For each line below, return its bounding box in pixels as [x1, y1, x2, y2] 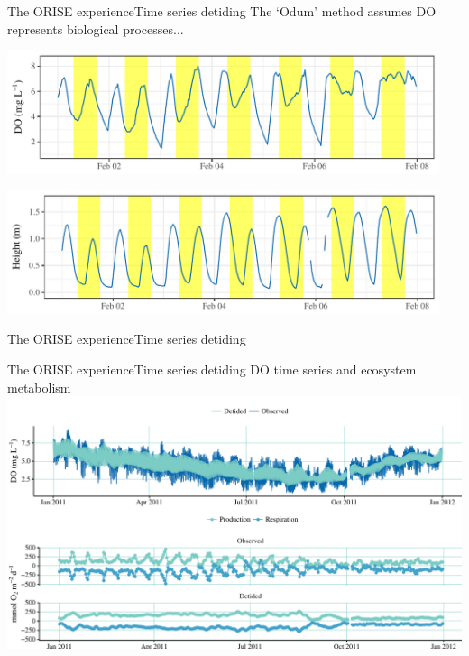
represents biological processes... [7, 19, 184, 38]
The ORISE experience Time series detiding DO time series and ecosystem [7, 360, 417, 379]
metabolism [7, 377, 71, 396]
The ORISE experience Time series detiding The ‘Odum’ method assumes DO [7, 2, 437, 20]
